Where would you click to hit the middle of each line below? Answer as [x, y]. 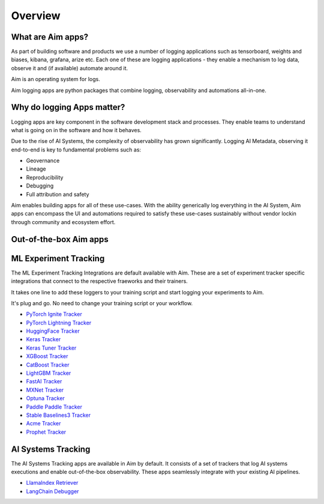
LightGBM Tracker [49, 373]
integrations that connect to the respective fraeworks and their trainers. [100, 281]
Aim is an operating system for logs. [55, 79]
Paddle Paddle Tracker [54, 407]
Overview [36, 16]
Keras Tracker [43, 339]
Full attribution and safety [58, 194]
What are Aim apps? [50, 37]
